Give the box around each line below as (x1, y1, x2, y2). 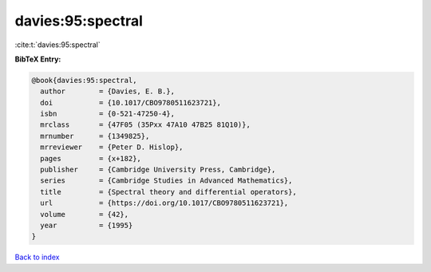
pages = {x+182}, (40, 154, 141, 163)
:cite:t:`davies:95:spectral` (14, 40, 101, 49)
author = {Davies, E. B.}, (40, 87, 176, 96)
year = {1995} (40, 221, 133, 230)
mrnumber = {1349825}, (40, 132, 150, 140)
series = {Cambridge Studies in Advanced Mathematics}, (40, 176, 293, 185)
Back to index (14, 252, 60, 262)
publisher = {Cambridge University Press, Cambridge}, (40, 165, 276, 175)
